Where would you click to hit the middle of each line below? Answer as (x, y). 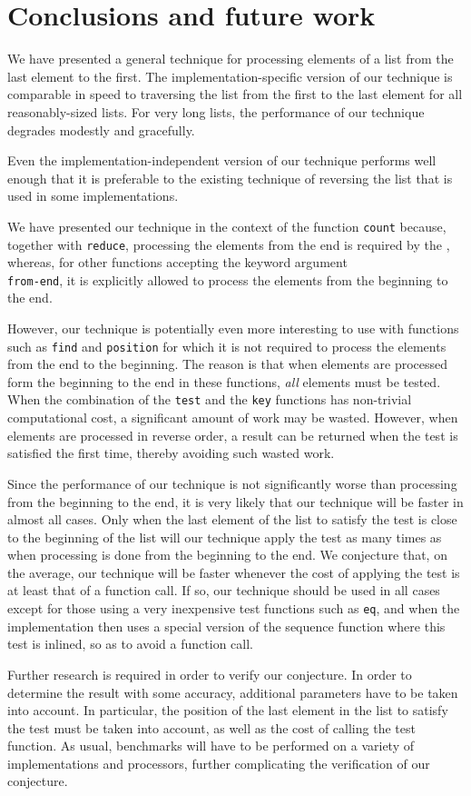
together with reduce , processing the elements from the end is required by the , (229, 244)
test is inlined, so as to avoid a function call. (130, 644)
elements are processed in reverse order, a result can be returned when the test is (233, 435)
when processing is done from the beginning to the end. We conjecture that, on (227, 555)
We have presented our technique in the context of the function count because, (227, 226)
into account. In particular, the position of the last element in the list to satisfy (228, 710)
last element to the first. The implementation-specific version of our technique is (230, 76)
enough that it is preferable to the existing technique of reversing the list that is (230, 178)
